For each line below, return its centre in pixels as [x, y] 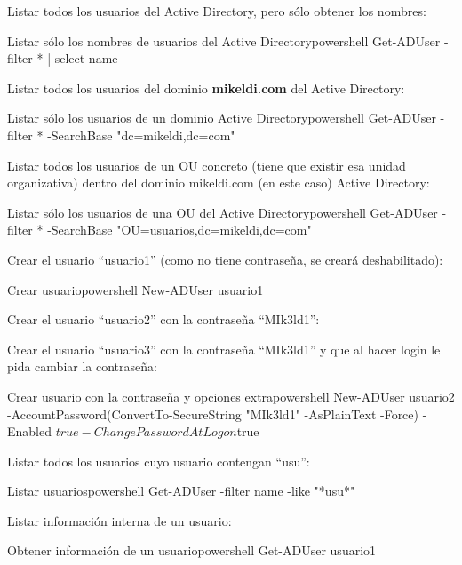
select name [86, 58]
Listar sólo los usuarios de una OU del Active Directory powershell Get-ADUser [223, 212]
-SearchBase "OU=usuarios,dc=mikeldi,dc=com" [179, 230]
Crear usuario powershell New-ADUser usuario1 [135, 289]
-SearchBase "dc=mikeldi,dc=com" [141, 135]
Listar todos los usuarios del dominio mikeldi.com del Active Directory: [206, 88]
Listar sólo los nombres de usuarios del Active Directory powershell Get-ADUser [224, 40]
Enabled [29, 431]
